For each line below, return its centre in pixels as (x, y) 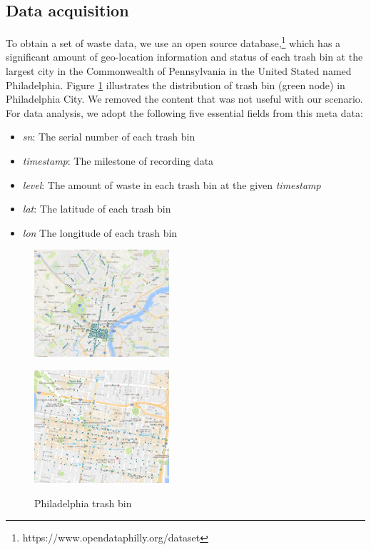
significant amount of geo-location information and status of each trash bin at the (184, 57)
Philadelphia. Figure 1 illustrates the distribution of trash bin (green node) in (176, 85)
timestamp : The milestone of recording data (118, 161)
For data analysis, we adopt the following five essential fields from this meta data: (184, 112)
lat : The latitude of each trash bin (97, 209)
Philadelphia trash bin (83, 503)
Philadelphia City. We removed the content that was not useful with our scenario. (184, 99)
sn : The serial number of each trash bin (109, 137)
